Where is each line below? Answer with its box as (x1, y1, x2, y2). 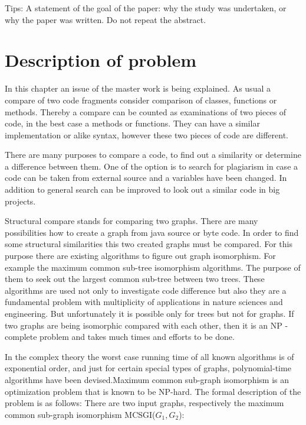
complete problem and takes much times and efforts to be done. (5, 330, 235, 343)
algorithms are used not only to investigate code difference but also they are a (5, 284, 287, 296)
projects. (5, 194, 36, 207)
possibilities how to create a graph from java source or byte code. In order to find (5, 226, 299, 238)
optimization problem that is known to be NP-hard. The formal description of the (5, 385, 301, 397)
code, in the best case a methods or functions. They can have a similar (5, 117, 260, 129)
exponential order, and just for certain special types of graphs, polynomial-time (5, 362, 291, 374)
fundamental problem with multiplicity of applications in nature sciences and (5, 296, 283, 308)
